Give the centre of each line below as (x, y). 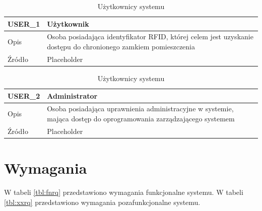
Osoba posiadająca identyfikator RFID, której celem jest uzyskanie (150, 37)
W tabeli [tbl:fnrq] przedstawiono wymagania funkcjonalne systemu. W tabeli (124, 192)
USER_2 (24, 95)
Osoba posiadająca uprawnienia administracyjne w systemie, (140, 109)
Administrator (72, 95)
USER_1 (24, 23)
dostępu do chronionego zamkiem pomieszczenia (121, 47)
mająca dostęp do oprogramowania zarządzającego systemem (141, 118)
